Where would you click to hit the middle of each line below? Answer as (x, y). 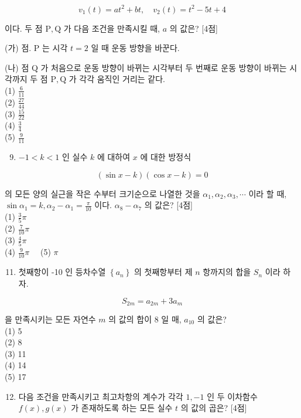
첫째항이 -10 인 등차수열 (62, 272)
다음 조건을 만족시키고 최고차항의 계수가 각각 (101, 396)
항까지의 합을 (227, 272)
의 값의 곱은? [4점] (214, 408)
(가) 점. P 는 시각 (36, 48)
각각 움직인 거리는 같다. (122, 79)
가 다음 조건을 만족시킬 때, (112, 28)
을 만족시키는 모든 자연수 (50, 319)
